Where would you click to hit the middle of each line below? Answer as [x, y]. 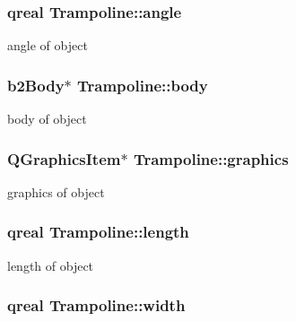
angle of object [48, 45]
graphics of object [56, 191]
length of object [51, 265]
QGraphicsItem [64, 158]
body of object [47, 119]
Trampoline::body [143, 85]
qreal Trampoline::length [98, 232]
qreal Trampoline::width [96, 305]
